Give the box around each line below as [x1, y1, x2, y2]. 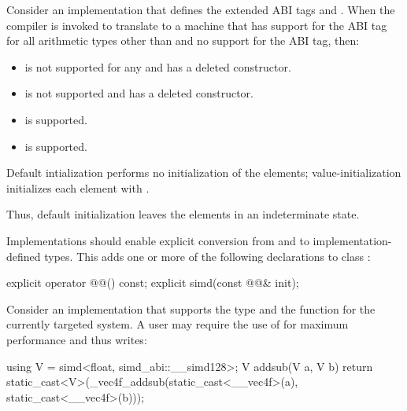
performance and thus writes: [6, 331, 147, 347]
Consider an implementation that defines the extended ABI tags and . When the [6, 2, 395, 17]
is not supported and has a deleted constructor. [24, 85, 253, 101]
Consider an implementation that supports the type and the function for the [6, 300, 376, 317]
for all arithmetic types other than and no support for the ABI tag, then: [6, 32, 360, 49]
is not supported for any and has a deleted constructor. [24, 58, 291, 75]
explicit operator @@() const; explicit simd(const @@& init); [6, 274, 299, 291]
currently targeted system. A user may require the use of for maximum [6, 316, 349, 332]
